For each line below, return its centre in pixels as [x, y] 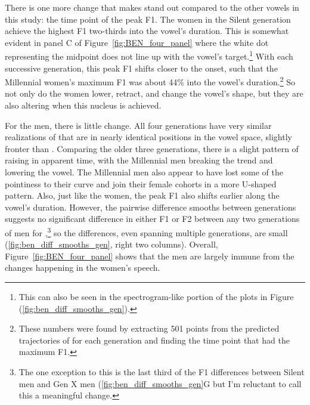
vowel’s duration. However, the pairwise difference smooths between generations [151, 207]
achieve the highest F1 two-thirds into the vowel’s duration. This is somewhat [147, 31]
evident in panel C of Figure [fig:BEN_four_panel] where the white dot [137, 42]
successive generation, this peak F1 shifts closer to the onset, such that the [141, 68]
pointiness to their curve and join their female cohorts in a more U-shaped [141, 183]
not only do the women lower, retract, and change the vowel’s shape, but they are [154, 93]
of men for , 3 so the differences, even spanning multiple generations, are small [146, 232]
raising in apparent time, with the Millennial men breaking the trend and [139, 160]
